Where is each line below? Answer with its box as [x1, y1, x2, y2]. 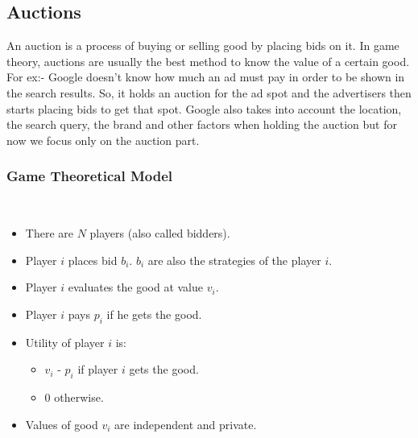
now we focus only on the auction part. [6, 131, 200, 148]
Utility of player [25, 333, 105, 350]
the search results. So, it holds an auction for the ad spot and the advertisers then [6, 84, 412, 101]
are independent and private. [114, 415, 257, 432]
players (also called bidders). [89, 225, 230, 242]
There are [25, 225, 73, 242]
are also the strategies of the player [147, 251, 321, 268]
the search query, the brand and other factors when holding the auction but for [6, 116, 398, 133]
